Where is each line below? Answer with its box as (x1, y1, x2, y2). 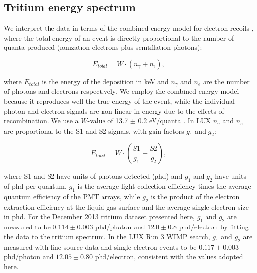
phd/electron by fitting (179, 222, 249, 232)
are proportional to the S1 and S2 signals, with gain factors (4, 125, 184, 136)
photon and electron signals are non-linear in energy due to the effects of (4, 105, 224, 116)
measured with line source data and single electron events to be (4, 241, 197, 252)
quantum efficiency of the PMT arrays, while (4, 191, 140, 202)
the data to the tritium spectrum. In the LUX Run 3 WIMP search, (4, 231, 210, 241)
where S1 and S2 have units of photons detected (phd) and (4, 171, 183, 181)
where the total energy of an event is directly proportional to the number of (4, 32, 234, 43)
